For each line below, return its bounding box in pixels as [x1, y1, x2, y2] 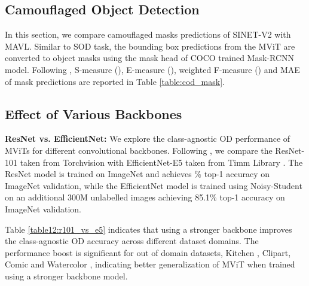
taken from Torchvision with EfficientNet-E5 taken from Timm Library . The [20, 156, 303, 168]
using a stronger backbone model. [5, 269, 128, 282]
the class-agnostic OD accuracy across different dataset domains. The [5, 235, 259, 247]
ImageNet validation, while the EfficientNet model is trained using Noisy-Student [5, 179, 302, 191]
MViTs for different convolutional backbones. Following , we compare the [5, 144, 273, 156]
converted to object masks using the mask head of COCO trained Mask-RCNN [5, 51, 295, 64]
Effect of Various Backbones [5, 104, 182, 123]
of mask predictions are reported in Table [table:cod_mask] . [5, 75, 225, 87]
